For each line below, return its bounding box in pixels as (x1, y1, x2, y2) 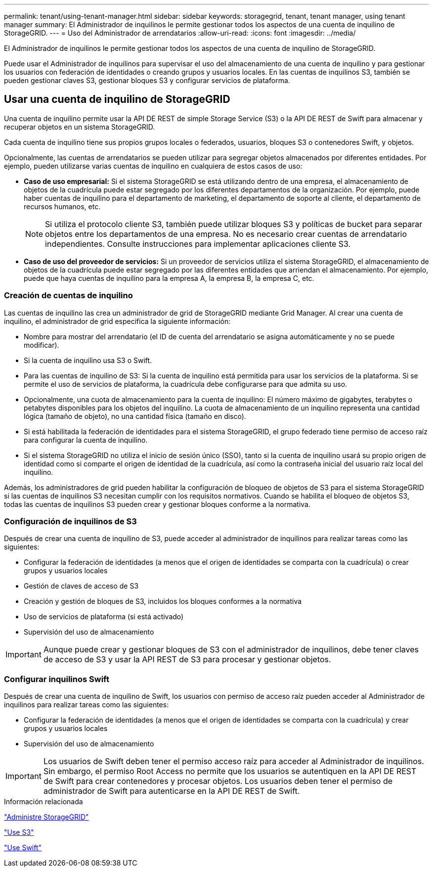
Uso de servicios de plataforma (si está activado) (24, 612, 184, 621)
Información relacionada (4, 797, 83, 806)
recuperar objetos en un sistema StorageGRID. (4, 122, 155, 131)
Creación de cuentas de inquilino (4, 290, 133, 301)
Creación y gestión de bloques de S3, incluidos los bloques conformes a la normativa (24, 597, 302, 606)
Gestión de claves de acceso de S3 (24, 582, 139, 591)
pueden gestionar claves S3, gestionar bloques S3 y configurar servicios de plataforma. (4, 76, 290, 85)
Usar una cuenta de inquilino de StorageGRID (4, 93, 230, 106)
